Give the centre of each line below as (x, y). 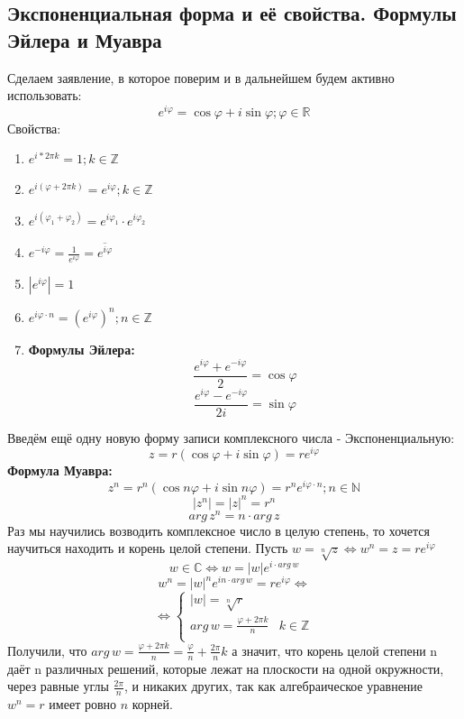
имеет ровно (83, 703)
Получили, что (47, 650)
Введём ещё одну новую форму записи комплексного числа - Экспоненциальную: (231, 437)
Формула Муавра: (60, 470)
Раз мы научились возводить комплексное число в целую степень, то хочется (218, 530)
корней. (152, 703)
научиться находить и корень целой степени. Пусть (148, 548)
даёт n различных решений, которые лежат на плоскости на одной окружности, (226, 668)
